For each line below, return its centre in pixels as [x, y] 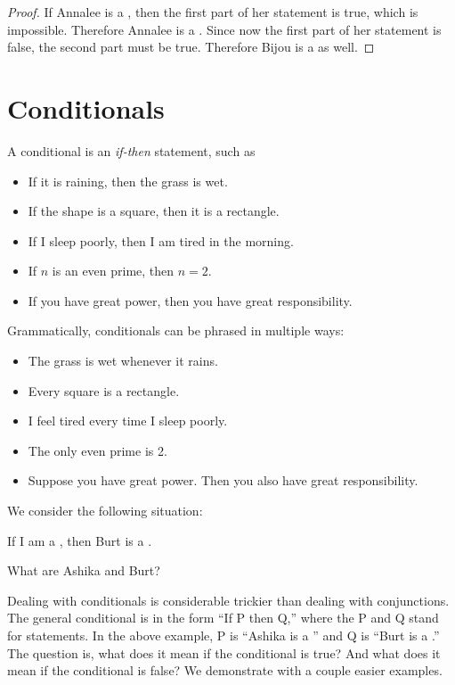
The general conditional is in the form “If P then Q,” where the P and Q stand [223, 618]
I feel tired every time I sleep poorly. [128, 421]
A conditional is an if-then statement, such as [131, 150]
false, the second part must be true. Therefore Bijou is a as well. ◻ [191, 47]
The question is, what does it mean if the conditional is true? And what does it [224, 652]
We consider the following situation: [105, 511]
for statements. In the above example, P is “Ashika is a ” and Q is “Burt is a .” [223, 635]
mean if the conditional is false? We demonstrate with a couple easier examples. [225, 670]
